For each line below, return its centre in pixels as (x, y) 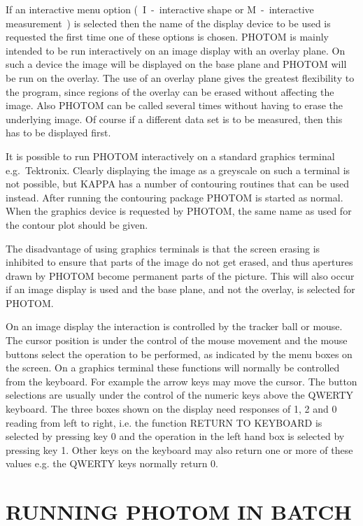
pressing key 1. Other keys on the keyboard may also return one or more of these (179, 449)
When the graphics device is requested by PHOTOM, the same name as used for (179, 211)
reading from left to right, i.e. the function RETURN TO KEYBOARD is (164, 422)
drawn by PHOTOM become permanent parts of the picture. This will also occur (180, 275)
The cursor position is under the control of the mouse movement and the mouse (177, 340)
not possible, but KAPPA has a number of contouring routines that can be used (177, 184)
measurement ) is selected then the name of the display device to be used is (168, 23)
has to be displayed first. (58, 133)
